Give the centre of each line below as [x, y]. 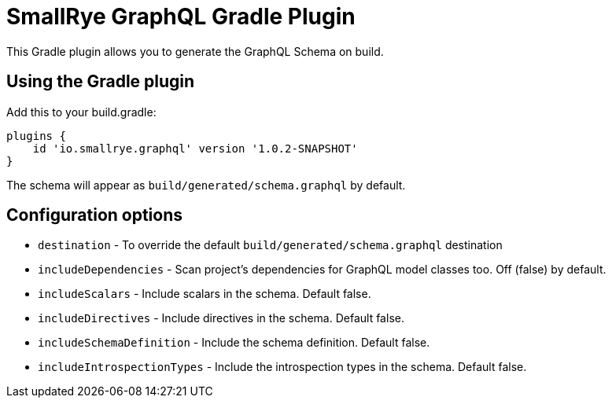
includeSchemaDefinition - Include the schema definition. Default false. [234, 343]
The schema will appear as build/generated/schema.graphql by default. [206, 185]
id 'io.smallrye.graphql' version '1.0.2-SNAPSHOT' [195, 148]
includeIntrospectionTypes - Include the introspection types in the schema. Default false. [282, 367]
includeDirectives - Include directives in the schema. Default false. [221, 318]
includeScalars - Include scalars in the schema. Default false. [205, 294]
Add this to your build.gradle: [81, 112]
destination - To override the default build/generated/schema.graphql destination [270, 245]
